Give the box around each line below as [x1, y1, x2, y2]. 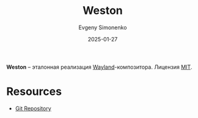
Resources [6, 85, 62, 99]
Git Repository [15, 105, 52, 112]
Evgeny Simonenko [78, 24, 127, 31]
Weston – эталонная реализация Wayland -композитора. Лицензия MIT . [6, 63, 193, 71]
